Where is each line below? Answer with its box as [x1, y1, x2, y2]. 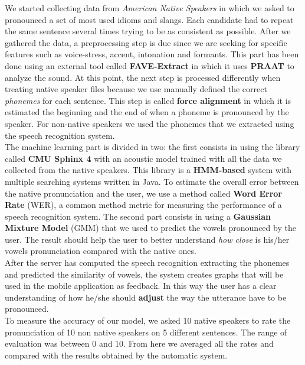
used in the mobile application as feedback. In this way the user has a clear [5, 279, 277, 292]
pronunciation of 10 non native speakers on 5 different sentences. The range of [5, 325, 287, 338]
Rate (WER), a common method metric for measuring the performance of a [5, 198, 282, 211]
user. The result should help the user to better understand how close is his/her [5, 233, 290, 245]
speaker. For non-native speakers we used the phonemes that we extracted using [5, 117, 294, 129]
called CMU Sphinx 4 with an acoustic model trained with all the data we [5, 152, 282, 164]
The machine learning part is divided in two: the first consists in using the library [5, 141, 300, 153]
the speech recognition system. [5, 129, 115, 141]
